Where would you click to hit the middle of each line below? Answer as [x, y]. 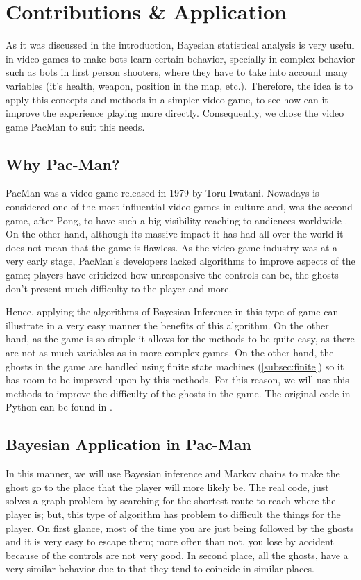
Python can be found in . [59, 407]
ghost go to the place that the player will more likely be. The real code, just [167, 487]
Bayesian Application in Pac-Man [128, 444]
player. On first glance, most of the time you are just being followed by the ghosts [180, 528]
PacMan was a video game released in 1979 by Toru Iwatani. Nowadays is [162, 193]
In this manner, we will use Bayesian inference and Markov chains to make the [173, 473]
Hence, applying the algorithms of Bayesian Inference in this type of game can [172, 312]
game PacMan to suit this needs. [75, 126]
